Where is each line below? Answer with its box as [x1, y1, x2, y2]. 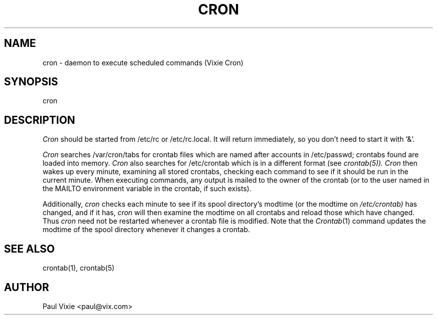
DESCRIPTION [4, 113, 75, 126]
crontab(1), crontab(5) [42, 264, 115, 273]
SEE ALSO [4, 242, 55, 255]
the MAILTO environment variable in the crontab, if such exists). [42, 184, 251, 193]
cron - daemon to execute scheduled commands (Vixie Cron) [42, 58, 243, 67]
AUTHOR [4, 281, 49, 294]
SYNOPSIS [4, 75, 58, 88]
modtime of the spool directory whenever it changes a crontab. [42, 225, 250, 234]
